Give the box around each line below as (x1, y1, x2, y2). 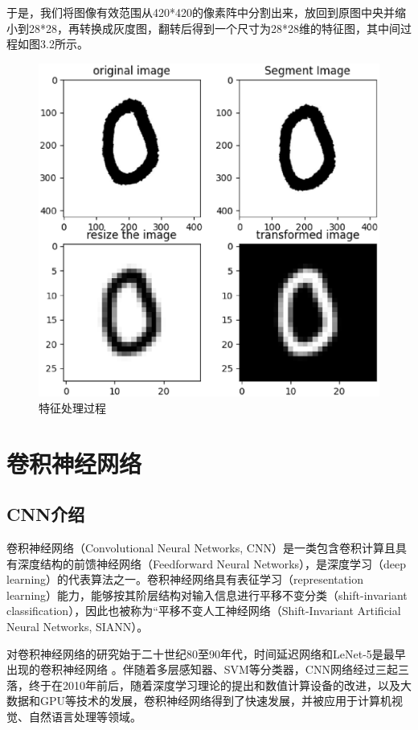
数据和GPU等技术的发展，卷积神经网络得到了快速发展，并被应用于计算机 (6, 692, 392, 709)
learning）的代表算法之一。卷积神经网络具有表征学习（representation (6, 571, 363, 588)
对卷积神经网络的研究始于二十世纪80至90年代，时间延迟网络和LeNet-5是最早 (6, 645, 406, 662)
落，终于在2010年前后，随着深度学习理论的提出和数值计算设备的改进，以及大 (6, 676, 412, 693)
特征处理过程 (39, 399, 106, 416)
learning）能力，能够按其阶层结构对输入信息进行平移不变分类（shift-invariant (6, 586, 408, 603)
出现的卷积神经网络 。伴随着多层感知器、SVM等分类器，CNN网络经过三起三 (6, 661, 409, 678)
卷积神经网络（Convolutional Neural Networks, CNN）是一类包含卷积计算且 (6, 539, 395, 556)
